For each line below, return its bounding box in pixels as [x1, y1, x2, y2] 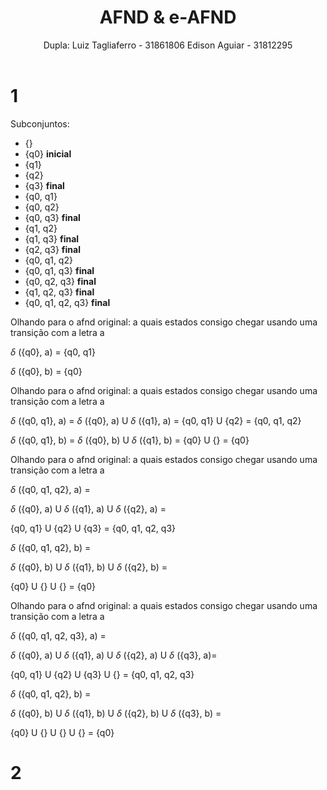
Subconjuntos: [10, 117, 70, 130]
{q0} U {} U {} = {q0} [10, 580, 96, 592]
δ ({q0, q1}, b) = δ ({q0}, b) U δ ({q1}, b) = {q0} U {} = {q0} [10, 434, 250, 446]
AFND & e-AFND [99, 6, 237, 29]
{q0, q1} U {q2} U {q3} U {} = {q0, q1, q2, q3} [10, 668, 195, 680]
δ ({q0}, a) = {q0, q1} [10, 346, 96, 358]
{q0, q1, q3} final [24, 264, 95, 276]
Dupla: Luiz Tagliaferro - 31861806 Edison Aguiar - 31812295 [43, 39, 293, 51]
